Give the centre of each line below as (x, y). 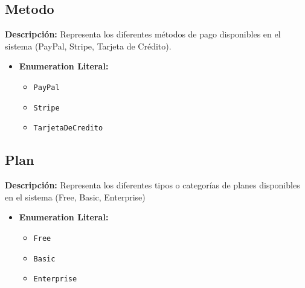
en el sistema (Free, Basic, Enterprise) (75, 197)
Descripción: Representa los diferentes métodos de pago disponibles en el (143, 34)
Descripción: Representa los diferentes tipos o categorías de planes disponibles (152, 185)
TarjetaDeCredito (68, 128)
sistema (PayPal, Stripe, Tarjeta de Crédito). (88, 46)
